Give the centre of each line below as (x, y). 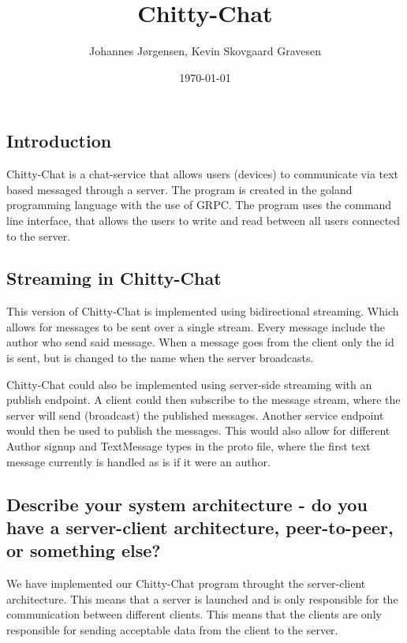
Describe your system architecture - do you (187, 504)
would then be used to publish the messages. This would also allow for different (198, 430)
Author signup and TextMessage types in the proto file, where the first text (189, 446)
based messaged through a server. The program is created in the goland (179, 189)
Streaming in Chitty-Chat (114, 278)
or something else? (84, 550)
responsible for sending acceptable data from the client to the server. (172, 630)
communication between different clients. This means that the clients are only (194, 614)
